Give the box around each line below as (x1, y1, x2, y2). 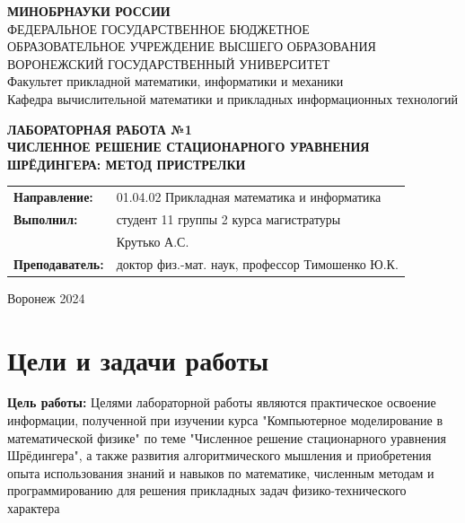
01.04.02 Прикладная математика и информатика (116, 187, 382, 206)
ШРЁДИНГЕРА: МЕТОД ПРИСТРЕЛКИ (7, 154, 246, 173)
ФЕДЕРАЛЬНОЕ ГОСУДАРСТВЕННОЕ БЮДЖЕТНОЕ (7, 19, 310, 38)
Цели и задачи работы (7, 341, 269, 378)
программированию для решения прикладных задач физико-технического (7, 481, 407, 500)
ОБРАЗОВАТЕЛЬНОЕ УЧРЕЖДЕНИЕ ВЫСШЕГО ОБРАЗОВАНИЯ (7, 37, 376, 56)
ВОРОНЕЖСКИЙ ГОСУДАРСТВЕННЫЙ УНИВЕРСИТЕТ (7, 54, 330, 73)
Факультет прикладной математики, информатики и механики (7, 72, 344, 91)
